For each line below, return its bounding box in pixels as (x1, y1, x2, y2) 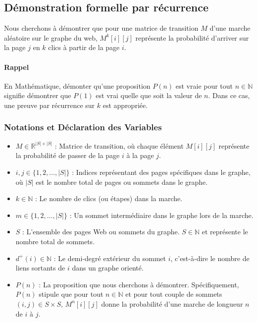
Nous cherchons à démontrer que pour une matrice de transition (4, 23, 199, 33)
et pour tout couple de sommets (125, 289, 222, 299)
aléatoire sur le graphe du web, (4, 32, 98, 43)
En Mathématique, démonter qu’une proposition (4, 80, 151, 91)
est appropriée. (103, 100, 148, 110)
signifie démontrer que (4, 90, 71, 101)
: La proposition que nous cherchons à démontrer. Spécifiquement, (39, 279, 239, 289)
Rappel (4, 61, 29, 72)
